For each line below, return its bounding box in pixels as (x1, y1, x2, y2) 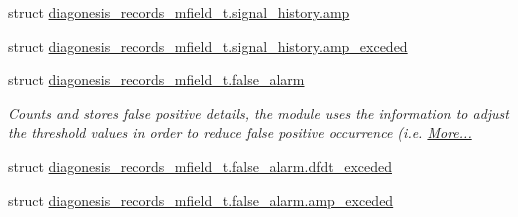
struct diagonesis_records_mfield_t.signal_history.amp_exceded (8, 35, 408, 56)
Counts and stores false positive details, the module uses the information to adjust (8, 102, 509, 123)
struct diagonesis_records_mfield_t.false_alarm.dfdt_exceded (8, 155, 393, 176)
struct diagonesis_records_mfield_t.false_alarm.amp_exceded (8, 189, 394, 210)
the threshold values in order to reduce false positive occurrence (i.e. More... (8, 122, 472, 143)
